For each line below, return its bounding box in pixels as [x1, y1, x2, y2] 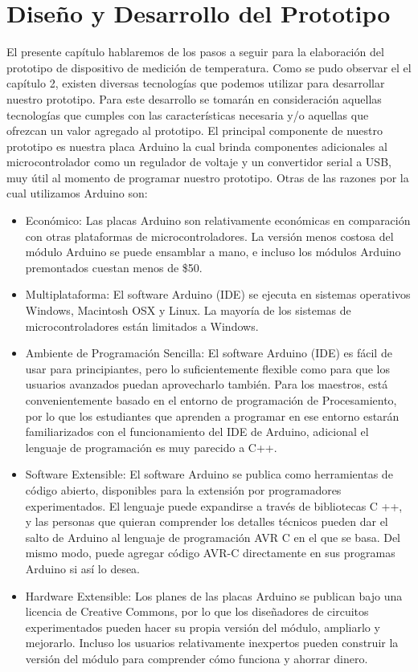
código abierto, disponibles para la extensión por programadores [25, 481, 342, 498]
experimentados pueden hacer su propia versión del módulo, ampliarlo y [25, 618, 380, 635]
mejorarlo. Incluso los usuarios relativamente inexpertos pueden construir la [25, 634, 399, 651]
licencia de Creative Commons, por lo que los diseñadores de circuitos [25, 603, 369, 620]
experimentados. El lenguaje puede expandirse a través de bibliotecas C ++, [25, 497, 403, 514]
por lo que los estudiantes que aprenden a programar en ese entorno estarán [25, 407, 400, 424]
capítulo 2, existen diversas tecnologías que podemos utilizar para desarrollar [6, 75, 385, 92]
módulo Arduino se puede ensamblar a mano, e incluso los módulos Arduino [25, 243, 401, 260]
